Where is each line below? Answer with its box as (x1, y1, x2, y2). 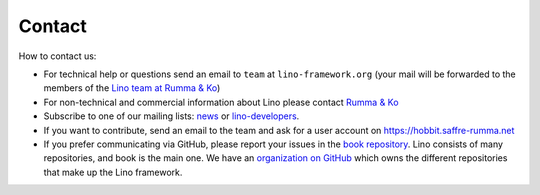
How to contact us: (18, 50, 97, 62)
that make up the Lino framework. (43, 166, 183, 178)
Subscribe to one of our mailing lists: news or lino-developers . (43, 110, 300, 122)
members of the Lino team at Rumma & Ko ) (43, 82, 221, 94)
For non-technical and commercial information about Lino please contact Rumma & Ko (43, 96, 399, 108)
